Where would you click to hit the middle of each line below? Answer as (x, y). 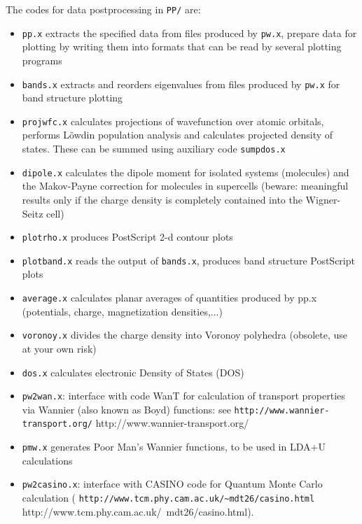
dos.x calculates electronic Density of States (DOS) (133, 372)
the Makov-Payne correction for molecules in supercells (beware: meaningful (185, 186)
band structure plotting (72, 98)
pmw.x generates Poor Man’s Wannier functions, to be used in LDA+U (174, 447)
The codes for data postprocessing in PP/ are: (103, 9)
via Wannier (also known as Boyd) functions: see (126, 409)
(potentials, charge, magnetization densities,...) (122, 311)
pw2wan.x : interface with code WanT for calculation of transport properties (183, 396)
